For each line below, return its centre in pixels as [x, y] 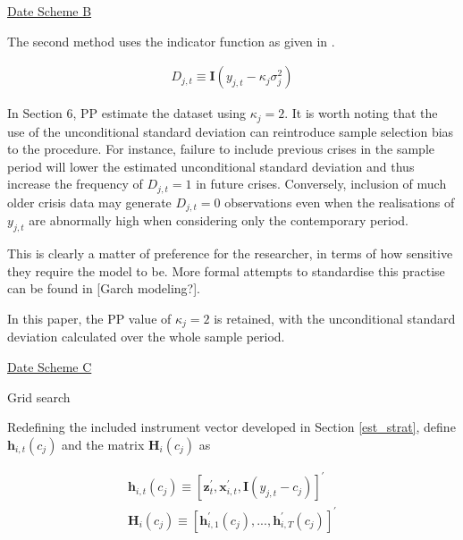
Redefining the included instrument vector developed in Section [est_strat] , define [231, 427]
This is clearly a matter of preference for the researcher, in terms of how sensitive [230, 253]
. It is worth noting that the [361, 113]
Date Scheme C [50, 366]
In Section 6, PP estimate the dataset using [126, 113]
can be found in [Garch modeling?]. [104, 288]
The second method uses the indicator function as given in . [171, 41]
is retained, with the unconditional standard [335, 318]
